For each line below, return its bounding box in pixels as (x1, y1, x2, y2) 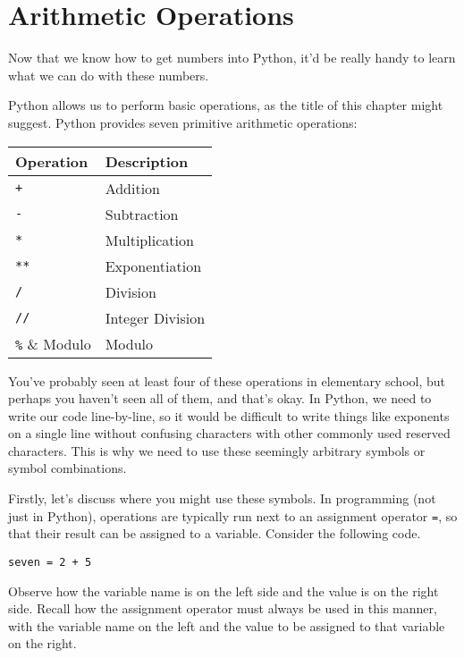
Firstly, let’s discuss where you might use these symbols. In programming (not (8, 489, 436, 508)
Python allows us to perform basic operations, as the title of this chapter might (8, 96, 443, 114)
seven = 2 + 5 (8, 555, 92, 569)
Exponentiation (105, 255, 202, 276)
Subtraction (105, 203, 179, 224)
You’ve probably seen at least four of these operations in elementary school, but (8, 371, 445, 390)
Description (105, 150, 189, 172)
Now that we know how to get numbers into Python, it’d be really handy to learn (8, 48, 456, 67)
